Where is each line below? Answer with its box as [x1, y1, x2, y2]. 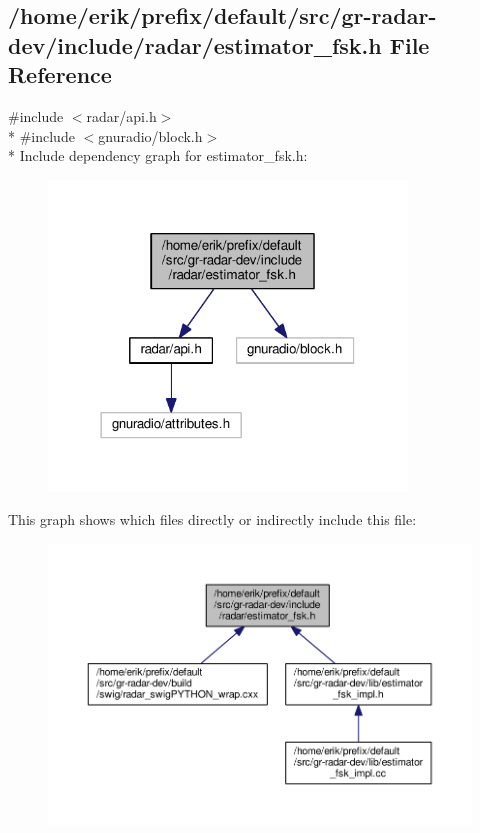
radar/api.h [86, 105, 157, 126]
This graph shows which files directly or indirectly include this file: [8, 509, 417, 530]
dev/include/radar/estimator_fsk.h [8, 29, 382, 60]
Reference [8, 59, 112, 90]
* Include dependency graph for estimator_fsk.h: [8, 145, 308, 166]
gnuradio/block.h [98, 125, 203, 146]
